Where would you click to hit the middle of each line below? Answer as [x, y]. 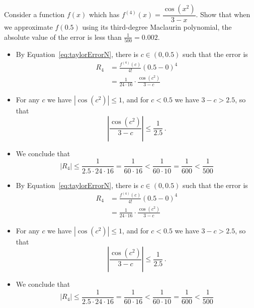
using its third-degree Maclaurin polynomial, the [157, 27]
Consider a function [34, 14]
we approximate [28, 27]
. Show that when [223, 14]
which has [104, 14]
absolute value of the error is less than [63, 37]
